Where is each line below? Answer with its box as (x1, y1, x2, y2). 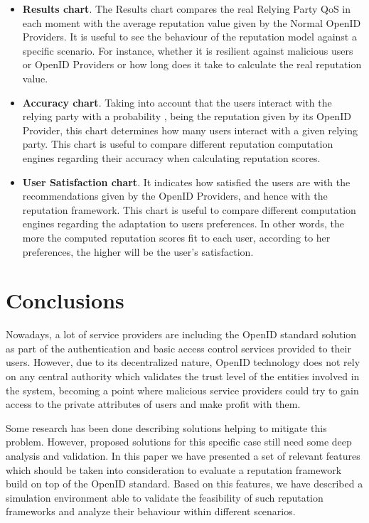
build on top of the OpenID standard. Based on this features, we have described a (6, 476, 363, 491)
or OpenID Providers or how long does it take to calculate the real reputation (22, 57, 362, 72)
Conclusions (6, 286, 124, 315)
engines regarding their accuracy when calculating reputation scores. (22, 150, 321, 165)
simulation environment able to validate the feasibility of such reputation (6, 490, 323, 505)
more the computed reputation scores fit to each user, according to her (22, 230, 331, 244)
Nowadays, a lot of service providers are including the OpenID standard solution (6, 327, 357, 342)
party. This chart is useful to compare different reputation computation (22, 136, 333, 151)
